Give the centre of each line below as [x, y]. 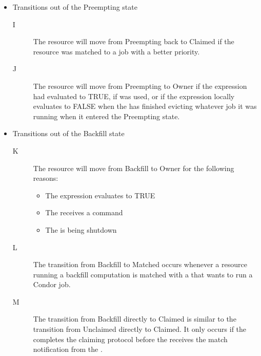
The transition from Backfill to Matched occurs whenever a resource [140, 264]
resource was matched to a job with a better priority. [116, 51]
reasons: [46, 178]
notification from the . [68, 349]
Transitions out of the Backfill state [68, 133]
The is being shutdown [81, 229]
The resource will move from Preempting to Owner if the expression [140, 86]
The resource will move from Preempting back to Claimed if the [134, 41]
